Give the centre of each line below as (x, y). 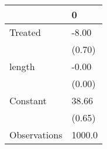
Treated (25, 32)
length (22, 66)
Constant (28, 100)
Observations (36, 135)
